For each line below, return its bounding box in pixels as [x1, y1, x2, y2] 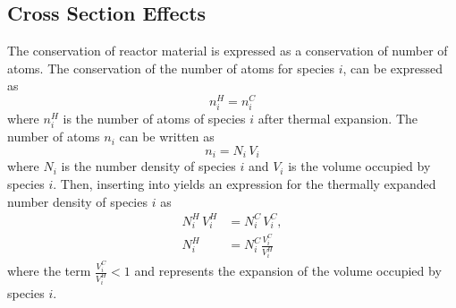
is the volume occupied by [288, 157, 431, 175]
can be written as [119, 127, 215, 146]
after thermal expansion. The [258, 109, 418, 128]
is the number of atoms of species [63, 109, 246, 128]
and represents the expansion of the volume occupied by [134, 261, 442, 280]
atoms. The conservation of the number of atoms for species [7, 58, 335, 77]
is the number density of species [61, 157, 236, 175]
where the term [7, 261, 91, 280]
